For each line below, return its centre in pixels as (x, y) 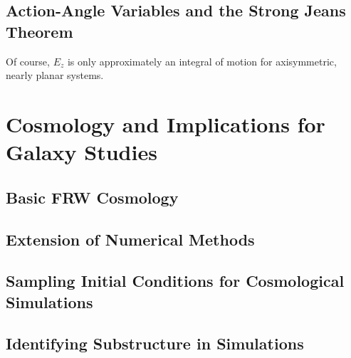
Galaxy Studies (82, 152)
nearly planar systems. (55, 75)
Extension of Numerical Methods (130, 239)
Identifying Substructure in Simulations (155, 343)
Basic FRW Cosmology (92, 197)
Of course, (28, 61)
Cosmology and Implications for (166, 123)
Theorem (40, 31)
